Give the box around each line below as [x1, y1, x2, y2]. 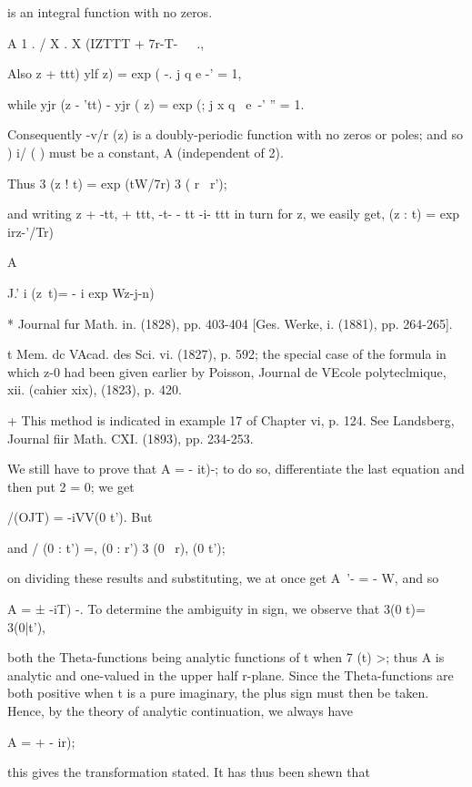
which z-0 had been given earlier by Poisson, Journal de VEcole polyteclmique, [7, 362, 447, 381]
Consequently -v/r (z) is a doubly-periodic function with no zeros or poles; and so [7, 125, 464, 144]
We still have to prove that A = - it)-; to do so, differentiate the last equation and [7, 459, 465, 478]
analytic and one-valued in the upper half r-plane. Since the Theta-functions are [7, 665, 454, 684]
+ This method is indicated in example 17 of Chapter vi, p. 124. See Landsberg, [7, 410, 455, 429]
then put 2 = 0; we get [7, 476, 135, 496]
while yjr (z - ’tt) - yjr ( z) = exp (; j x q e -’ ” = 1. [7, 94, 305, 113]
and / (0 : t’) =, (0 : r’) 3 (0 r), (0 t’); [7, 537, 226, 557]
